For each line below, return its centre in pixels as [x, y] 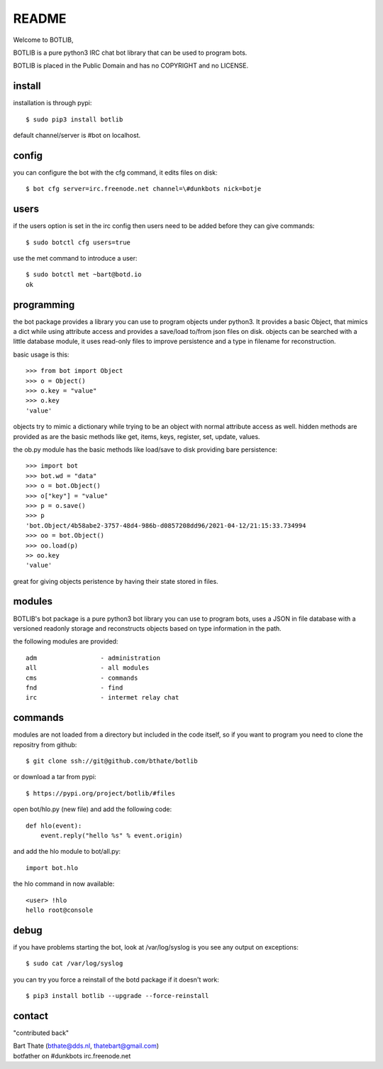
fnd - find [74, 688]
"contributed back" [41, 1033]
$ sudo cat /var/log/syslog [74, 964]
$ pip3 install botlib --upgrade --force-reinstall [117, 995]
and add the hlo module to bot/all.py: [67, 852]
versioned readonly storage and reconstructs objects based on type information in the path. [147, 628]
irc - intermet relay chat [102, 698]
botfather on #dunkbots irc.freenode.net [72, 1056]
